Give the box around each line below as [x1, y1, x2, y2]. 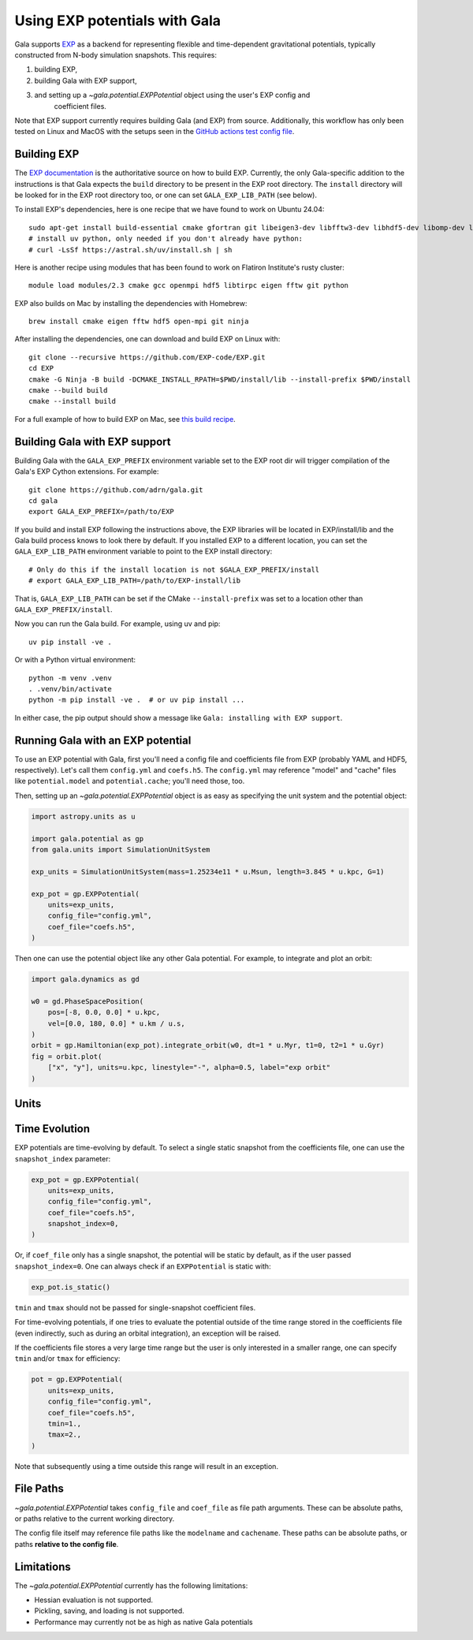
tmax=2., [47, 1430, 82, 1439]
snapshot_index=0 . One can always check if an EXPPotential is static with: [14, 1262, 271, 1271]
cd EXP [28, 363, 54, 373]
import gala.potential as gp [31, 834, 144, 843]
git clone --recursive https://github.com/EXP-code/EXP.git [28, 352, 266, 362]
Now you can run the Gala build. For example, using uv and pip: [14, 619, 221, 628]
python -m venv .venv [28, 673, 112, 682]
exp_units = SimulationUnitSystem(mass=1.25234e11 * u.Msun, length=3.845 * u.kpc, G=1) [31, 867, 385, 876]
